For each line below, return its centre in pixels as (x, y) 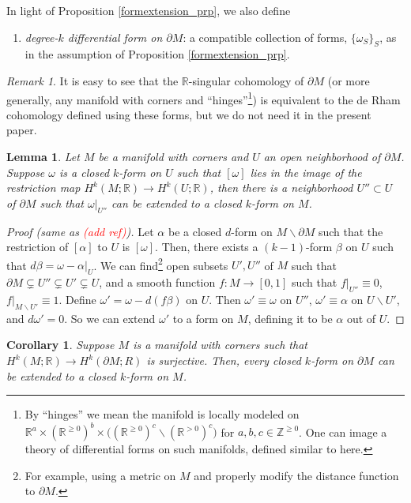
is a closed (85, 172)
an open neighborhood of (322, 157)
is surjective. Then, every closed (224, 360)
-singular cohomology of (246, 80)
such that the (351, 231)
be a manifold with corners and (173, 157)
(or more (349, 80)
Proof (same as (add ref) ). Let (80, 231)
